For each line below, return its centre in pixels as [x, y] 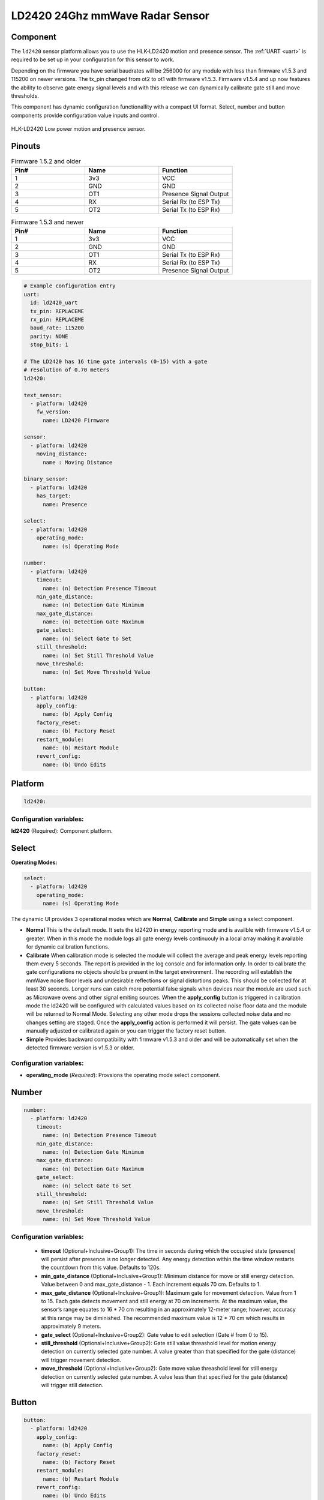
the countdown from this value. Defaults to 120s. [101, 1267]
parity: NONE [49, 336]
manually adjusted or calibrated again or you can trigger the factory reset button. [126, 1031]
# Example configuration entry [70, 286]
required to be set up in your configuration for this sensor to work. [93, 59]
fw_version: [54, 412]
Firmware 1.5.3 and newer [47, 222]
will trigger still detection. [72, 1385]
